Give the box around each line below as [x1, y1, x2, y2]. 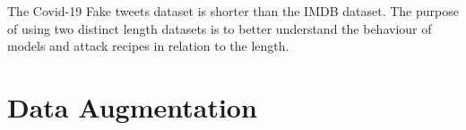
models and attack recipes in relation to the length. [7, 37, 289, 55]
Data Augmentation [7, 88, 257, 125]
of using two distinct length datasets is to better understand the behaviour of [7, 19, 432, 37]
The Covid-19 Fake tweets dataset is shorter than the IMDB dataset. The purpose [7, 2, 459, 20]
